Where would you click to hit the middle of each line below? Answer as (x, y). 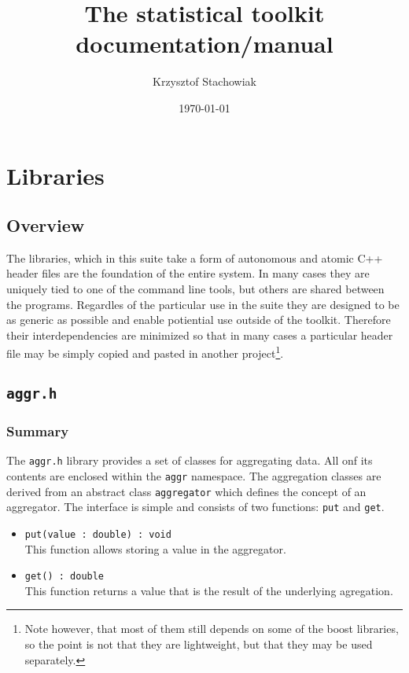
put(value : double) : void (98, 534)
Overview (46, 225)
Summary (38, 430)
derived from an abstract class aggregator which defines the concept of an (186, 491)
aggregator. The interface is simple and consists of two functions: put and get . (195, 507)
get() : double (64, 577)
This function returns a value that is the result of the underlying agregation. (209, 590)
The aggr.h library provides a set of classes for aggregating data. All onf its (190, 460)
